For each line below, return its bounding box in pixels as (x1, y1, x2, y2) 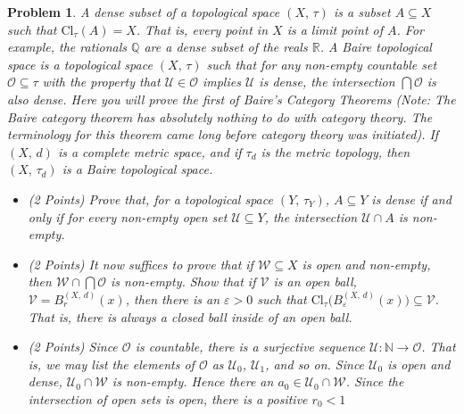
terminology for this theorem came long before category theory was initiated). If (7, 125, 439, 144)
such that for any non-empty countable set (206, 54, 437, 73)
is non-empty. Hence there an (112, 372, 274, 391)
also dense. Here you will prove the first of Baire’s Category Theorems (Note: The (7, 89, 456, 108)
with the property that (42, 72, 161, 91)
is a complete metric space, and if (57, 142, 242, 161)
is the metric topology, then (261, 142, 410, 161)
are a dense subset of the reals (144, 37, 308, 56)
